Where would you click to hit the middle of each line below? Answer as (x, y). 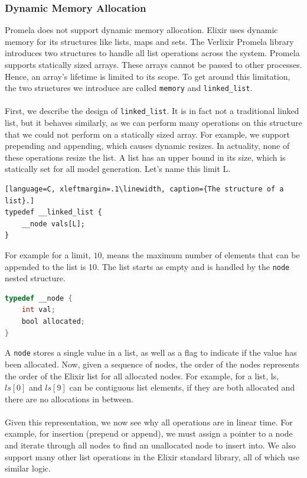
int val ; (38, 310)
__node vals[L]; (53, 224)
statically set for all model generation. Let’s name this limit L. (118, 169)
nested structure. (35, 278)
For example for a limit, (48, 255)
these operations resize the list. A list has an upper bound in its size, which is (145, 157)
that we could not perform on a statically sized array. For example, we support (147, 134)
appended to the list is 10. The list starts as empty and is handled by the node (147, 266)
